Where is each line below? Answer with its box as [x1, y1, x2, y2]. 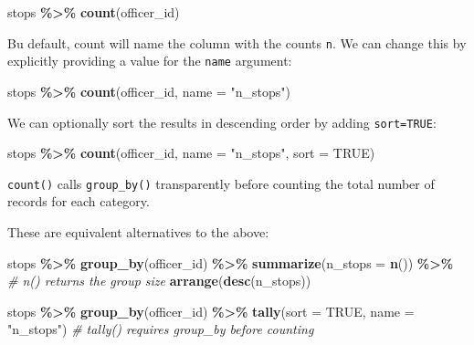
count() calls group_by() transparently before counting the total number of [7, 173, 435, 193]
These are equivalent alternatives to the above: [7, 223, 269, 241]
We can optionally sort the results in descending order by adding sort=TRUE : [7, 112, 437, 131]
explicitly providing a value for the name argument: [7, 51, 292, 70]
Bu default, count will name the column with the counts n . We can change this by [7, 33, 467, 52]
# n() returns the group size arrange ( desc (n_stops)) [7, 271, 311, 290]
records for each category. [7, 192, 150, 211]
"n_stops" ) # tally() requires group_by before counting [7, 319, 314, 339]
